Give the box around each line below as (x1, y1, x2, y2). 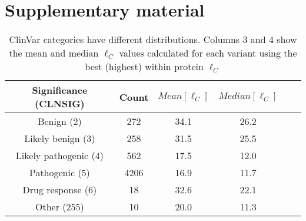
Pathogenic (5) (29, 166, 90, 180)
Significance (32, 83, 88, 97)
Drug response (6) (22, 183, 97, 197)
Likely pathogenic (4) (15, 149, 104, 163)
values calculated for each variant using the (119, 46, 297, 60)
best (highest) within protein (85, 60, 204, 74)
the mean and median (9, 46, 99, 60)
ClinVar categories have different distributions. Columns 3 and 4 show (9, 32, 297, 47)
